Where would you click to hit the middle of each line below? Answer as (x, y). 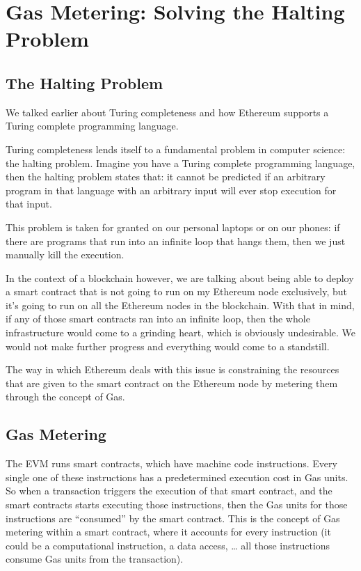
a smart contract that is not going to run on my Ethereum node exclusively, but (176, 291)
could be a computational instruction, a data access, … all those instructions (168, 545)
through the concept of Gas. (65, 397)
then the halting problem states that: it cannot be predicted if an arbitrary (166, 177)
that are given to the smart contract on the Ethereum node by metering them (172, 383)
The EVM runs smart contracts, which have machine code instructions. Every (171, 463)
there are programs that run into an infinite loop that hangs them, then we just (176, 241)
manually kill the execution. (65, 255)
